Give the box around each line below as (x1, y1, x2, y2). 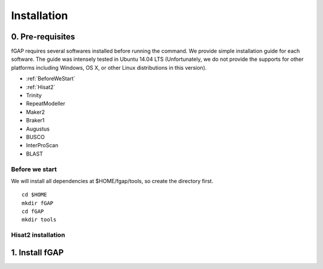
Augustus (26, 125, 50, 132)
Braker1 (26, 117, 45, 124)
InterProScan (26, 142, 59, 149)
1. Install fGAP (11, 248, 64, 258)
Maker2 (26, 108, 45, 116)
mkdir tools (22, 217, 57, 223)
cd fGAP (22, 208, 44, 215)
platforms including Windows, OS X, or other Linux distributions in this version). (11, 64, 207, 71)
